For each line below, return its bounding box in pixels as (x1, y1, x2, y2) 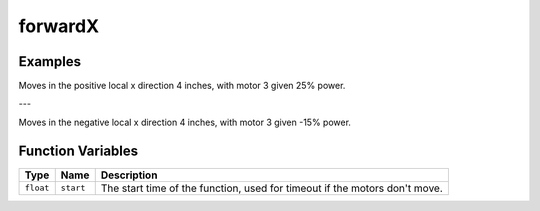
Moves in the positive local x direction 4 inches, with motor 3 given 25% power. (18, 80, 346, 92)
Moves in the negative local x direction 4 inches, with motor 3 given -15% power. (18, 116, 352, 128)
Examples (18, 53, 82, 70)
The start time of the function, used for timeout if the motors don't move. (100, 181, 444, 195)
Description (100, 168, 158, 182)
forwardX (18, 15, 100, 37)
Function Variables (18, 142, 139, 159)
